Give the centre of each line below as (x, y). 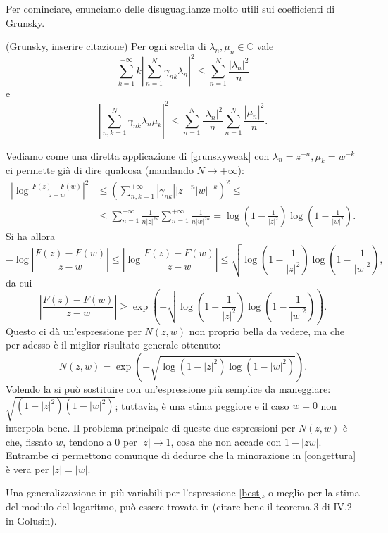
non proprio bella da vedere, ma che (267, 331)
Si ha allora (31, 236)
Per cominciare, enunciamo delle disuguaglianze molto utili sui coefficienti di (170, 8)
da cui (19, 282)
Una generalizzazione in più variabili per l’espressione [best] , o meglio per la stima (183, 493)
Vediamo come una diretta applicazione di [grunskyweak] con (138, 155)
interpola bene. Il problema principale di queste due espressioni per (151, 428)
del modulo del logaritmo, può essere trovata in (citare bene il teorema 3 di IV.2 (179, 507)
